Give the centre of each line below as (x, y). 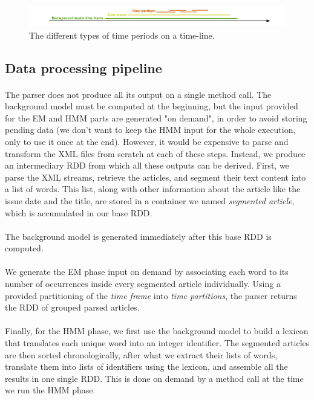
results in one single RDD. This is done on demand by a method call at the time (154, 378)
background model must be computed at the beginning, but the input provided (152, 106)
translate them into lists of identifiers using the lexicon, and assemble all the (146, 366)
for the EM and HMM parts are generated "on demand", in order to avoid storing (156, 118)
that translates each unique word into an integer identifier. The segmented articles (157, 343)
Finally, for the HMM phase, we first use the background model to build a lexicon (157, 331)
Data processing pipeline (83, 67)
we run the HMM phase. (50, 390)
